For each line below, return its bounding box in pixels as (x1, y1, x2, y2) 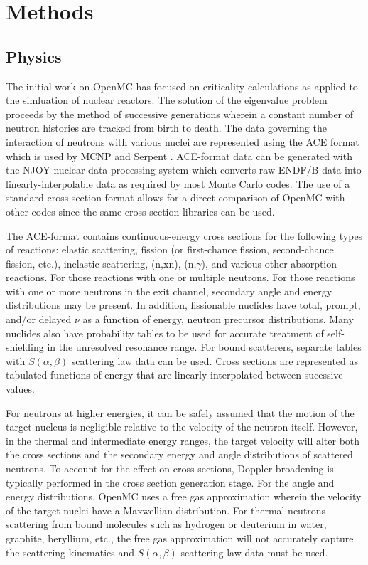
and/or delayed (6, 312, 72, 327)
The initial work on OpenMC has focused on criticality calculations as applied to (6, 78, 358, 93)
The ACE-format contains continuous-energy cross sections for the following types (6, 228, 363, 243)
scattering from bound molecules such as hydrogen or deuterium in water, (6, 517, 327, 532)
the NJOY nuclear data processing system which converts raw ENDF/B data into (6, 162, 362, 177)
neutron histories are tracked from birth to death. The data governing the (6, 120, 327, 135)
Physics (6, 45, 62, 67)
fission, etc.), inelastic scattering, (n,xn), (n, (6, 255, 197, 270)
